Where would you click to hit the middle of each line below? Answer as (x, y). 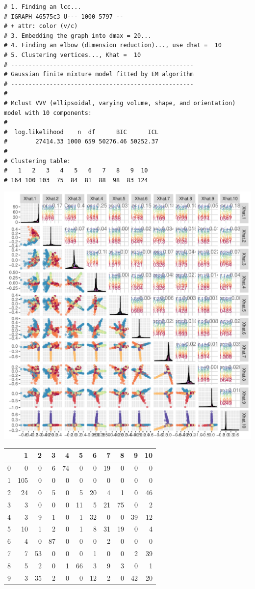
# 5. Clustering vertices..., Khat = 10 (73, 55)
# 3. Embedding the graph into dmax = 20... (78, 36)
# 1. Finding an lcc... (43, 7)
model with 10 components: (48, 113)
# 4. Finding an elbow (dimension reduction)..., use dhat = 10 (113, 45)
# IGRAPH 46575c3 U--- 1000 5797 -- (64, 16)
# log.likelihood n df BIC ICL (81, 132)
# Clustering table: (38, 161)
